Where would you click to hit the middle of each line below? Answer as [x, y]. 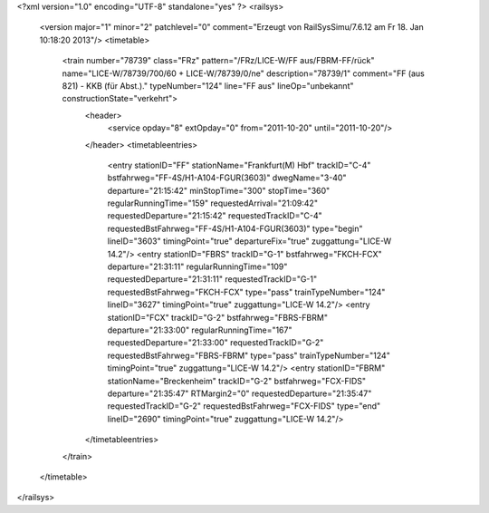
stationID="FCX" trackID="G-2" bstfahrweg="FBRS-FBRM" [217, 317]
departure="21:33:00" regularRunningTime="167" [200, 330]
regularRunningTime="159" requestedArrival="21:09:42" [213, 203]
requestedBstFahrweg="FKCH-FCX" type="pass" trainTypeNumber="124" [246, 292]
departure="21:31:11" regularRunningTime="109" [197, 266]
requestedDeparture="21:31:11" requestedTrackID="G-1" [212, 279]
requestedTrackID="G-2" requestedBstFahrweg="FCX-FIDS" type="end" [244, 406]
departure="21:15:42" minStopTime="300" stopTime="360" [219, 190]
